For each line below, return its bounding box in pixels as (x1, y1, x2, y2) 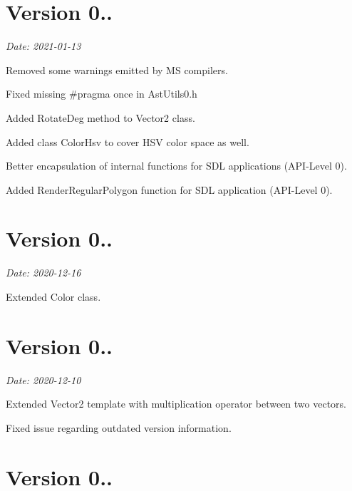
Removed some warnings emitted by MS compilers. (6, 62, 228, 77)
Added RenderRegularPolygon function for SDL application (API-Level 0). (6, 182, 333, 197)
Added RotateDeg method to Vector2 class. (6, 110, 195, 125)
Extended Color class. (6, 289, 101, 304)
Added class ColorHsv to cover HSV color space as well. (6, 134, 249, 149)
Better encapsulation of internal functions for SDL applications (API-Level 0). (6, 158, 347, 173)
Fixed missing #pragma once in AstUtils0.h (6, 86, 197, 101)
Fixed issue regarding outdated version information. (6, 420, 232, 435)
